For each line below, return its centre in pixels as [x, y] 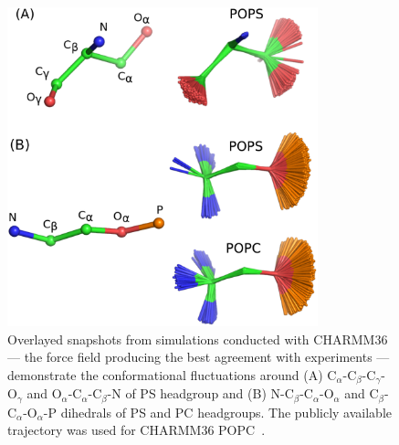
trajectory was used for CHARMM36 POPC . [136, 430]
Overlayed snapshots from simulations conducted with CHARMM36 [198, 339]
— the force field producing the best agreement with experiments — [199, 357]
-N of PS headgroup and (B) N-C [200, 393]
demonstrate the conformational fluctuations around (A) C [172, 374]
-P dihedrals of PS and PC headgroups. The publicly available [218, 412]
